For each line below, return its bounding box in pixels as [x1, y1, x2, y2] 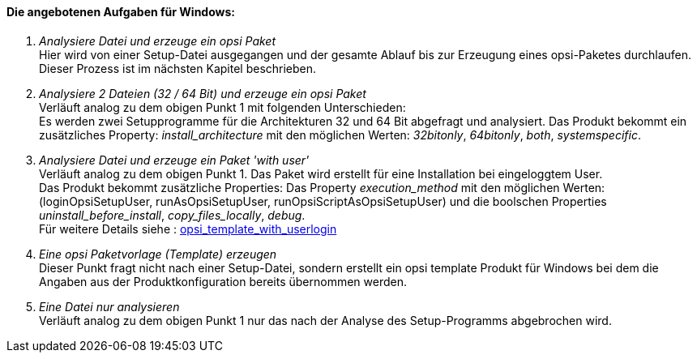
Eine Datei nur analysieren [39, 299, 180, 314]
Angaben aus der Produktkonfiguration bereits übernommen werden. [39, 274, 408, 288]
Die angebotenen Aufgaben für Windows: [6, 5, 236, 19]
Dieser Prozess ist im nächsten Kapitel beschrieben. [39, 61, 317, 75]
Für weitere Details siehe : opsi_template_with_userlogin [39, 221, 337, 236]
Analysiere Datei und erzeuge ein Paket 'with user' [39, 152, 310, 167]
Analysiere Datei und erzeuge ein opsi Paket [39, 33, 276, 48]
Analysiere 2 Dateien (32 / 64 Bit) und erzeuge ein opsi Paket [39, 86, 366, 100]
